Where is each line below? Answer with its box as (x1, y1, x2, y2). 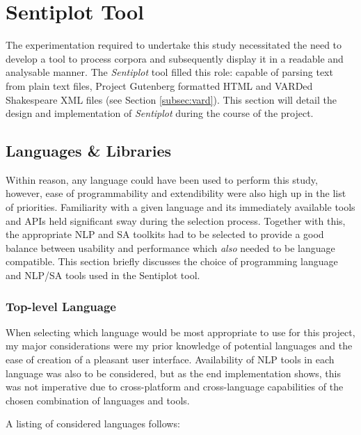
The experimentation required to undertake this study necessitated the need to (6, 38, 342, 52)
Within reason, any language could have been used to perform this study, (6, 172, 318, 187)
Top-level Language (6, 297, 116, 315)
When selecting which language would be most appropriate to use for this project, (6, 324, 355, 339)
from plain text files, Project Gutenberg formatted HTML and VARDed (6, 78, 313, 93)
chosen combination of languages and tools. (6, 393, 190, 407)
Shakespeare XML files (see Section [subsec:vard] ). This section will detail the (6, 92, 337, 106)
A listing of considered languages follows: (6, 416, 180, 431)
